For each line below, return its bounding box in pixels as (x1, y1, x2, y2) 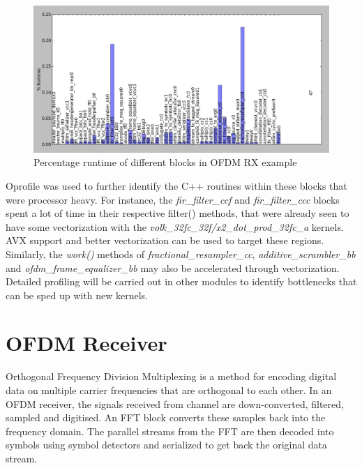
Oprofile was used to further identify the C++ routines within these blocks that (6, 178, 347, 193)
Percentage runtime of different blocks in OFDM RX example (33, 155, 297, 169)
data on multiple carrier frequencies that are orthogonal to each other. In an (6, 383, 332, 397)
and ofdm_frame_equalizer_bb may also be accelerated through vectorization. (6, 260, 340, 275)
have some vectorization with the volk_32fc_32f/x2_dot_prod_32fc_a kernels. (6, 219, 344, 234)
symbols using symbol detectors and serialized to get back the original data (6, 437, 328, 452)
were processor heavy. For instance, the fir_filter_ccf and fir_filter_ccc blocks (6, 192, 340, 206)
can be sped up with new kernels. (6, 287, 148, 302)
